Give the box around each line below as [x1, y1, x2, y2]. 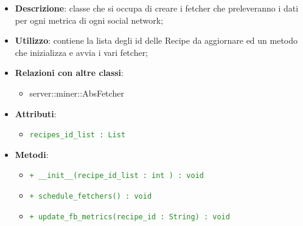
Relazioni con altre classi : [15, 66, 124, 79]
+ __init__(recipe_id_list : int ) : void [29, 171, 204, 180]
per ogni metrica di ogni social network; [15, 13, 164, 26]
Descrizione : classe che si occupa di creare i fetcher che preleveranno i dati [15, 2, 299, 14]
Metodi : [15, 148, 49, 160]
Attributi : [15, 107, 57, 120]
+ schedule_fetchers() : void [29, 192, 152, 201]
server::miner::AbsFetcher [29, 86, 124, 99]
